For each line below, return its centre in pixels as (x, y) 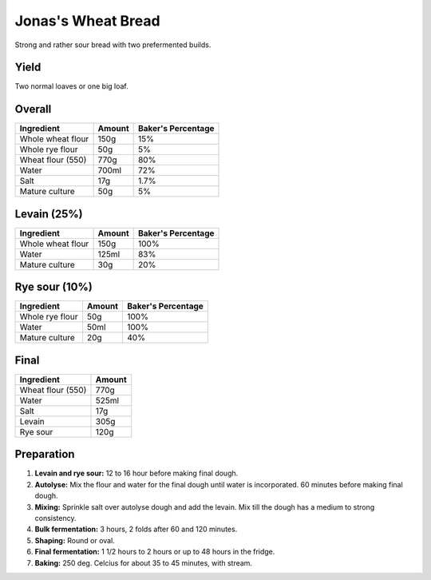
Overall (33, 109)
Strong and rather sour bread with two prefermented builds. (113, 45)
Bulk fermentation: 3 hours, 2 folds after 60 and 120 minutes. (136, 529)
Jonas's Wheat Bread (87, 21)
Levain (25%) (49, 214)
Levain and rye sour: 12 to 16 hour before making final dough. (136, 473)
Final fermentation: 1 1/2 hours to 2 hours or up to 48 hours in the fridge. (155, 552)
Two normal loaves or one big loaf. (72, 86)
